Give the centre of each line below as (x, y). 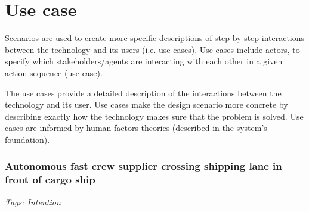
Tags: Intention (33, 202)
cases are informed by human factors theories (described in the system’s (136, 128)
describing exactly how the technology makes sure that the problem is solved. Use (154, 116)
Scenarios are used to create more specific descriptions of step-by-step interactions (155, 38)
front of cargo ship (50, 180)
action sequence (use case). (54, 72)
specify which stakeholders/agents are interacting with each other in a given (144, 61)
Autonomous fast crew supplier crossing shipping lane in (143, 166)
